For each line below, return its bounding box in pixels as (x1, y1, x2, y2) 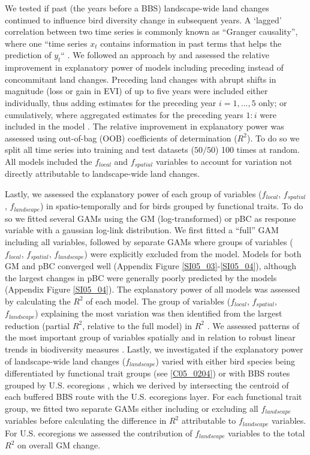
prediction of (5, 49, 52, 61)
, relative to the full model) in (82, 319, 192, 332)
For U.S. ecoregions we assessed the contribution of (5, 426, 192, 439)
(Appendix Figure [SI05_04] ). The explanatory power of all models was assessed (5, 283, 300, 296)
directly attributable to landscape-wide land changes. (5, 167, 200, 180)
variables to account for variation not (155, 155, 293, 167)
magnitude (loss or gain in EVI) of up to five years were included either (5, 85, 268, 97)
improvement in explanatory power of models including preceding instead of (5, 61, 284, 74)
